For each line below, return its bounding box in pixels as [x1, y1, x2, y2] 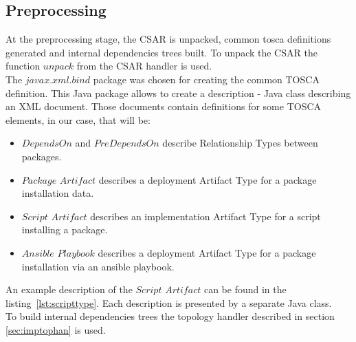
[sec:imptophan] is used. [5, 322, 106, 336]
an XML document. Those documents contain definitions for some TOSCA [5, 99, 322, 114]
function [5, 58, 41, 73]
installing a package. [21, 222, 108, 237]
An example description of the [5, 282, 133, 297]
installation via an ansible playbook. [21, 259, 175, 273]
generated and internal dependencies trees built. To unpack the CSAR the [5, 45, 318, 59]
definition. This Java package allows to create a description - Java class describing [5, 85, 351, 100]
